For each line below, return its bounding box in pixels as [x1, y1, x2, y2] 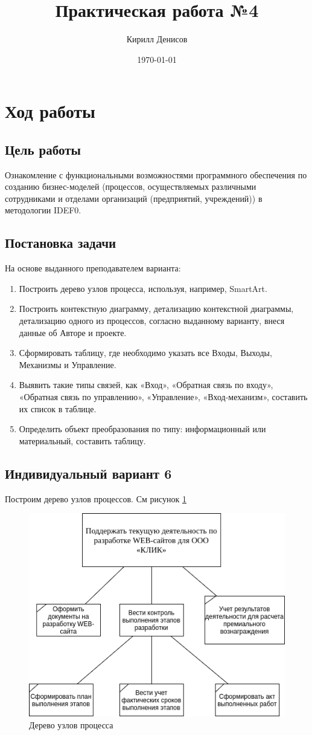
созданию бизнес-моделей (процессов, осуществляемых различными [5, 180, 256, 193]
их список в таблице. [19, 402, 97, 415]
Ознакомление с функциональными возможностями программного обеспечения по [5, 168, 307, 181]
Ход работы [5, 99, 95, 123]
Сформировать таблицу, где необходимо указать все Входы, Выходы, [19, 346, 272, 359]
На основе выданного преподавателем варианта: [5, 262, 181, 274]
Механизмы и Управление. [19, 358, 116, 371]
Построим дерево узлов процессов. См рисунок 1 [5, 492, 186, 505]
